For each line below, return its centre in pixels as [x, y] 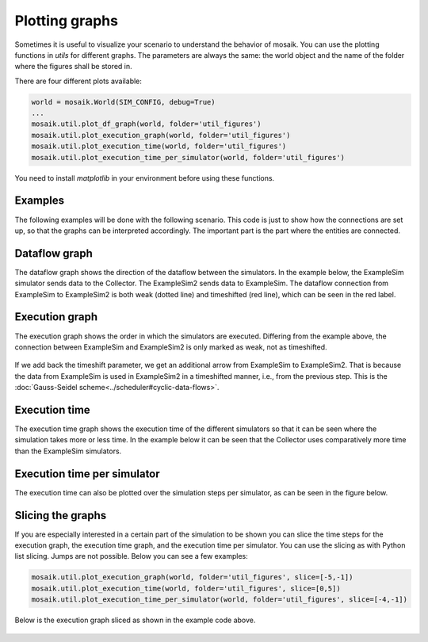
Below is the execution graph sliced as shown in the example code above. [135, 620]
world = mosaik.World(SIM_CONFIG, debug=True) [123, 102]
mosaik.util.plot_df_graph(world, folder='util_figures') [146, 124]
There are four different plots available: [78, 81]
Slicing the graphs [61, 515]
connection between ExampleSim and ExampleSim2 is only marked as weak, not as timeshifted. [171, 347]
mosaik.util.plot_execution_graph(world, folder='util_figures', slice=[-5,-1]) [192, 577]
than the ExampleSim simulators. [68, 451]
